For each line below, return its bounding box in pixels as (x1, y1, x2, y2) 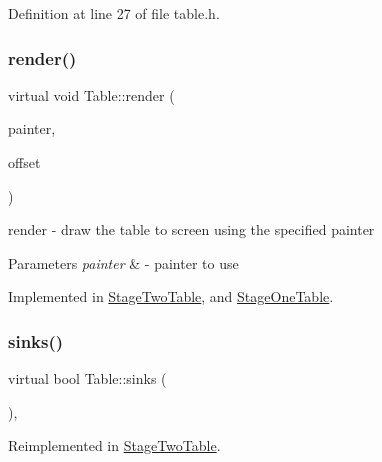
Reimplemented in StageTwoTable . (8, 435, 221, 456)
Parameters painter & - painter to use (8, 252, 239, 273)
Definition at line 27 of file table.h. (8, 3, 220, 23)
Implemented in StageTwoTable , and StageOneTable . (8, 286, 334, 307)
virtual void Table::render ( (8, 84, 175, 105)
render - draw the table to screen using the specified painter (8, 219, 375, 240)
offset (8, 152, 41, 172)
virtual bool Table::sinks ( (8, 368, 167, 389)
